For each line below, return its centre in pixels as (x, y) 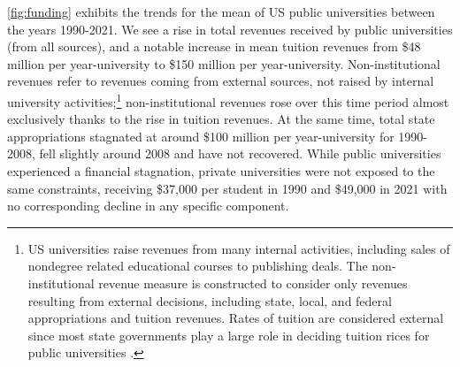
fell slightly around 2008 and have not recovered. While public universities (240, 153)
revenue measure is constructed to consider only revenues (253, 283)
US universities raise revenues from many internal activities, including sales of (239, 248)
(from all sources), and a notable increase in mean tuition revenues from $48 (214, 46)
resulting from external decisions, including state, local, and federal (210, 300)
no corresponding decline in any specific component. (148, 206)
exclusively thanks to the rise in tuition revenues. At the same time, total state (221, 119)
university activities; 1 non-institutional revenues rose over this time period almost (228, 100)
